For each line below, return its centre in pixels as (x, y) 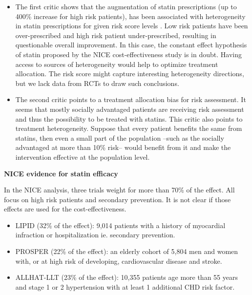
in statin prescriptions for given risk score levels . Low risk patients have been (132, 26)
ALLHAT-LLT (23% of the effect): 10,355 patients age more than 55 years (126, 277)
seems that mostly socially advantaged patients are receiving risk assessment (130, 109)
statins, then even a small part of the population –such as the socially (120, 137)
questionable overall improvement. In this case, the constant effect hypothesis (131, 45)
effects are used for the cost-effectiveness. (65, 209)
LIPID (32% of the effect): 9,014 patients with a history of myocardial (120, 225)
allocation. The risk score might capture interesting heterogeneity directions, (130, 74)
